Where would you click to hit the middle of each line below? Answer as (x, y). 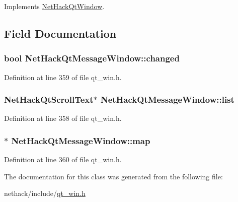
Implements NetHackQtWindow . (54, 6)
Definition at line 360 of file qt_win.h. (63, 159)
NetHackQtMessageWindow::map (81, 140)
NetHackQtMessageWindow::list (167, 99)
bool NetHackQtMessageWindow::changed (92, 58)
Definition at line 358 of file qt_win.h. (63, 118)
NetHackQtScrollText (49, 99)
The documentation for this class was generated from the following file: (113, 176)
